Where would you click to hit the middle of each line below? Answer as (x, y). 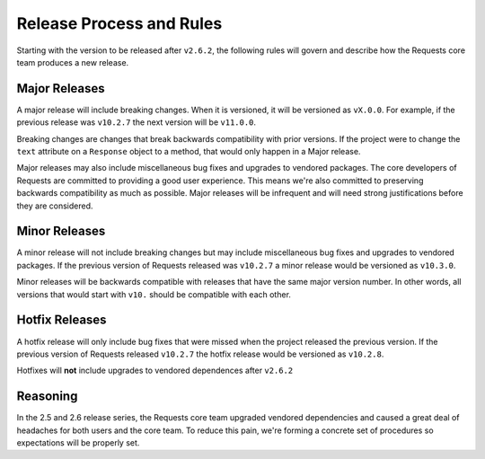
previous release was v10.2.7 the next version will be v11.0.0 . (136, 122)
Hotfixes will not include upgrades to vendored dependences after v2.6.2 (155, 371)
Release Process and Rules (119, 23)
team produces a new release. (73, 62)
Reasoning (47, 397)
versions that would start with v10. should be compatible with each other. (154, 294)
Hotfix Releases (62, 320)
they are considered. (55, 206)
